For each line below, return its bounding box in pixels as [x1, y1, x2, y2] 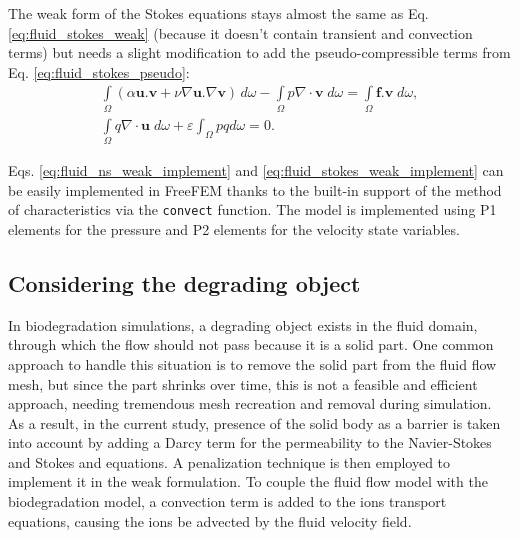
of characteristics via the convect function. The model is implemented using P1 [8, 199, 497, 220]
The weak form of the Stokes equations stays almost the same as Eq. [8, 3, 429, 23]
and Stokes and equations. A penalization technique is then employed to [8, 451, 451, 472]
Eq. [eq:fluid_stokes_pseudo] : [8, 61, 190, 82]
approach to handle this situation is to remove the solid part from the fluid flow [8, 353, 497, 374]
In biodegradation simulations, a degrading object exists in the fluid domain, [8, 314, 478, 335]
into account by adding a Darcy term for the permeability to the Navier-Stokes [8, 432, 492, 453]
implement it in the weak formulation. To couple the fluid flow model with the [8, 471, 488, 492]
